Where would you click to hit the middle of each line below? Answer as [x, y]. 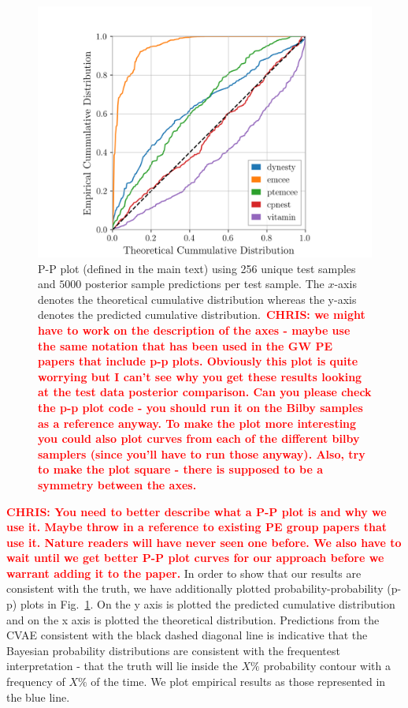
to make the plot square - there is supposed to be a [180, 469]
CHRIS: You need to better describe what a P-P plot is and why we [197, 511]
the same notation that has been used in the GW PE [185, 345]
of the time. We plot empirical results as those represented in [238, 682]
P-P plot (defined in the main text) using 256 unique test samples [197, 268]
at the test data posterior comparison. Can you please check [205, 392]
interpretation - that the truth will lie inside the [122, 666]
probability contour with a [327, 666]
